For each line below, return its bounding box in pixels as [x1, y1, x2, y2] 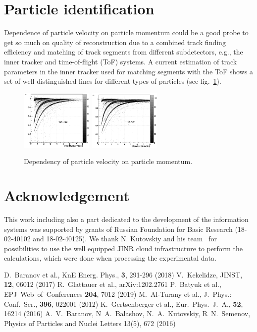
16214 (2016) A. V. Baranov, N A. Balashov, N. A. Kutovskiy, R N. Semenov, [4, 308, 251, 319]
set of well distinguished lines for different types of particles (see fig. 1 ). [4, 76, 221, 86]
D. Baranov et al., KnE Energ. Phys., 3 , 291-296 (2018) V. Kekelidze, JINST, [4, 269, 243, 279]
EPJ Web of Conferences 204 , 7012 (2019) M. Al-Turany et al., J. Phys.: [4, 289, 232, 299]
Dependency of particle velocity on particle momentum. [24, 156, 193, 166]
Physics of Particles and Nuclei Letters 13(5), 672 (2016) [4, 318, 176, 328]
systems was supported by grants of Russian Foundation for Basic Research [4, 223, 233, 234]
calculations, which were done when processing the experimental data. [4, 253, 216, 263]
